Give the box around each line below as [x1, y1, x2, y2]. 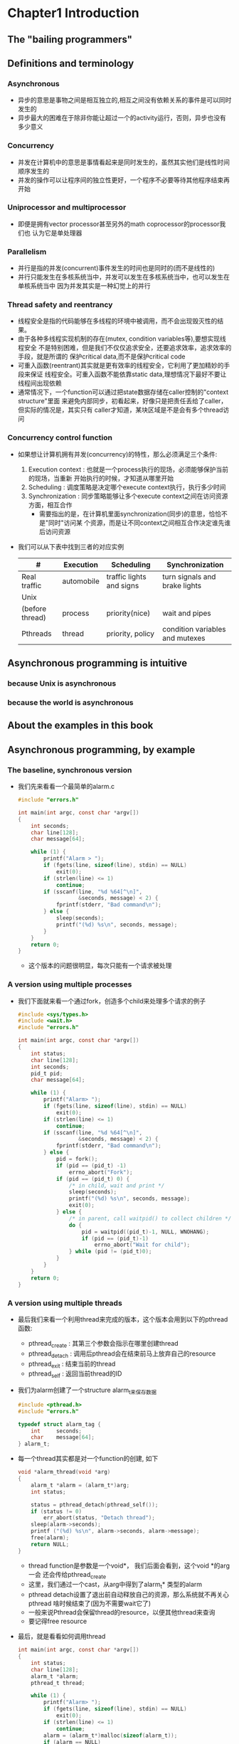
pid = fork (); [55, 1156, 98, 1163]
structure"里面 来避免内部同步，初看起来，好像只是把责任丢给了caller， [17, 397, 228, 405]
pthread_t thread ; [31, 1679, 85, 1686]
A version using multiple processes [7, 979, 132, 989]
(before [21, 603, 47, 613]
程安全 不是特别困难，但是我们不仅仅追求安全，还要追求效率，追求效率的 [17, 344, 232, 352]
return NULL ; [31, 1541, 70, 1548]
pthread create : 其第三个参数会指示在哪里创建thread [28, 1339, 179, 1349]
